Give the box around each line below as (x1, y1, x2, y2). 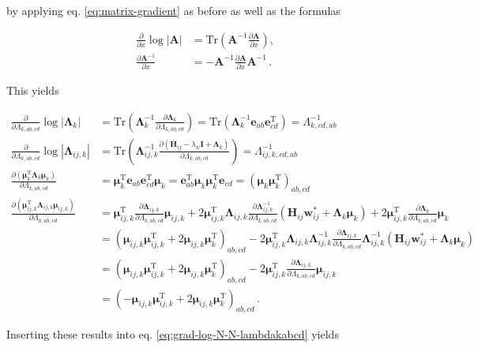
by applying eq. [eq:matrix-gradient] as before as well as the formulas (6, 2, 341, 18)
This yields (6, 82, 59, 99)
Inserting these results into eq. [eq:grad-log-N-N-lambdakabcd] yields (6, 326, 339, 342)
